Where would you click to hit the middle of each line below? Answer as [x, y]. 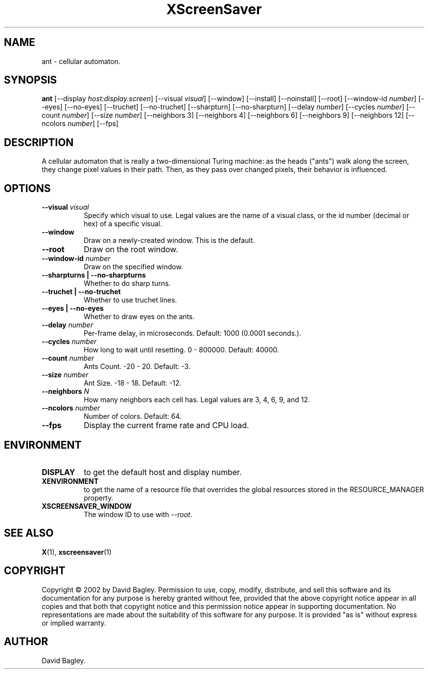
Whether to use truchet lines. [130, 300]
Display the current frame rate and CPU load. [166, 425]
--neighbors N [65, 391]
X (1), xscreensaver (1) [77, 552]
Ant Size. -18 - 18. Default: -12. [133, 383]
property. [98, 498]
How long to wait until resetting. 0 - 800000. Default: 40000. [182, 350]
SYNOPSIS [31, 80]
